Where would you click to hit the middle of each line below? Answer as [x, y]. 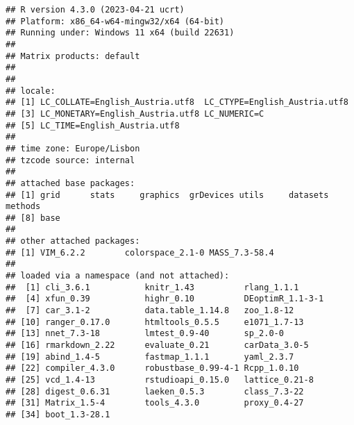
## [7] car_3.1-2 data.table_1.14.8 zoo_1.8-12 [150, 311]
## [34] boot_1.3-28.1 [58, 414]
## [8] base [33, 218]
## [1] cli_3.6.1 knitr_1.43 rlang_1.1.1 [152, 287]
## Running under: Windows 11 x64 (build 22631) [120, 33]
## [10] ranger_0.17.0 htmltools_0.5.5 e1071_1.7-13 [155, 322]
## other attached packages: [73, 241]
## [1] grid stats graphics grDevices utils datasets [167, 195]
